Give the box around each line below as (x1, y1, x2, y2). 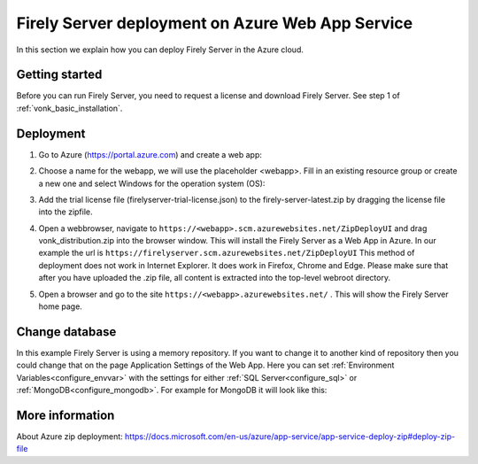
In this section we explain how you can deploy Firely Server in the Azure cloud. (16, 44, 305, 55)
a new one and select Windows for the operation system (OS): (38, 178, 266, 189)
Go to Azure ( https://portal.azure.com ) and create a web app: (38, 149, 263, 159)
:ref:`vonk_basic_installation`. (16, 103, 123, 113)
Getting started (16, 67, 103, 82)
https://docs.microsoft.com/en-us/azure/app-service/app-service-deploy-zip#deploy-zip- (124, 431, 456, 442)
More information (16, 407, 115, 422)
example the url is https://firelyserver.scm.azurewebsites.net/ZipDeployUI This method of (38, 248, 415, 259)
